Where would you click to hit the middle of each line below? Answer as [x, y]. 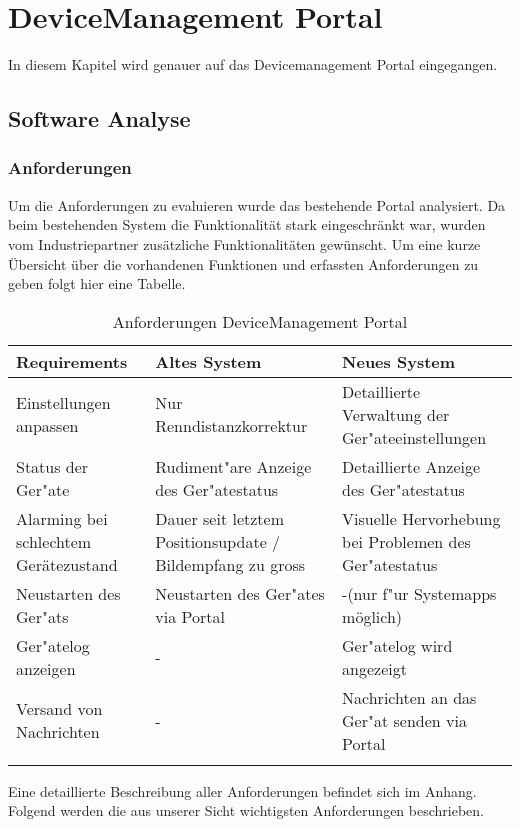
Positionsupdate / [218, 541]
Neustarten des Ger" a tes [240, 593]
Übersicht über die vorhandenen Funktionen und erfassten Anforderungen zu [243, 263]
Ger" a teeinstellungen [414, 437]
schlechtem [54, 541]
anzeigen [46, 668]
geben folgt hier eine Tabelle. [97, 283]
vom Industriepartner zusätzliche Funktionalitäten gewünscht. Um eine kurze [244, 243]
